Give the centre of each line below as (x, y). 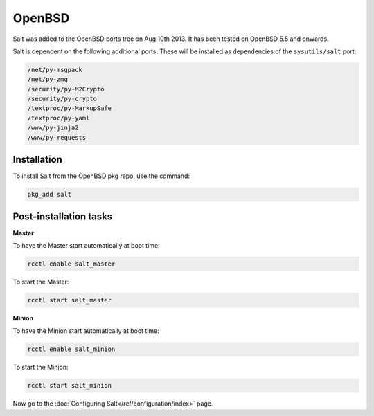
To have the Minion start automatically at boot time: (86, 331)
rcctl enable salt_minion (71, 349)
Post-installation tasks (63, 216)
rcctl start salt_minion (70, 386)
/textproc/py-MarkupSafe (70, 108)
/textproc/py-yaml (59, 118)
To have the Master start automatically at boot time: (86, 246)
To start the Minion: (41, 368)
